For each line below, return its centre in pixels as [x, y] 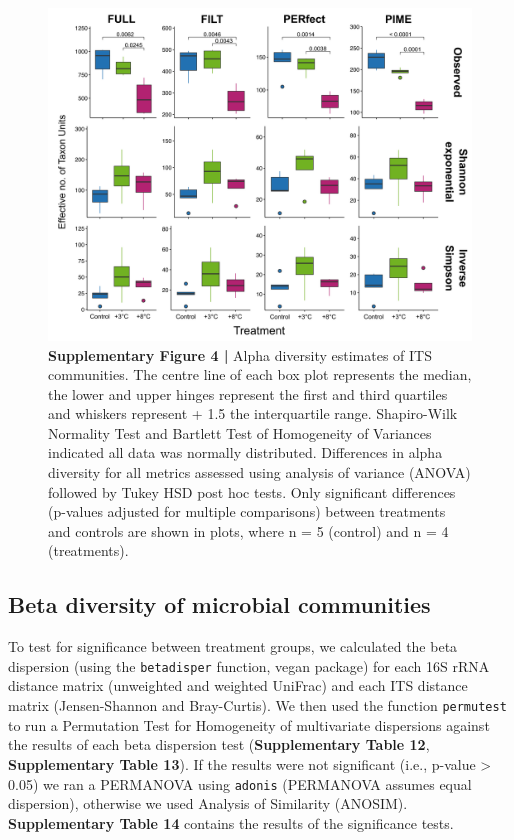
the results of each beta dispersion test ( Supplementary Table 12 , [219, 744]
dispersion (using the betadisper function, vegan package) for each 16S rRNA [249, 665]
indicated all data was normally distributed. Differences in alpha [245, 452]
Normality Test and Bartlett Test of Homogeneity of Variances [240, 432]
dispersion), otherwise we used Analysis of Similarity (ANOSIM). [208, 803]
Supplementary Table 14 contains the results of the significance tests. [231, 822]
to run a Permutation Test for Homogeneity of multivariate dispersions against [249, 724]
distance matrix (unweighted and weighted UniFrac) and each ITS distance [238, 685]
